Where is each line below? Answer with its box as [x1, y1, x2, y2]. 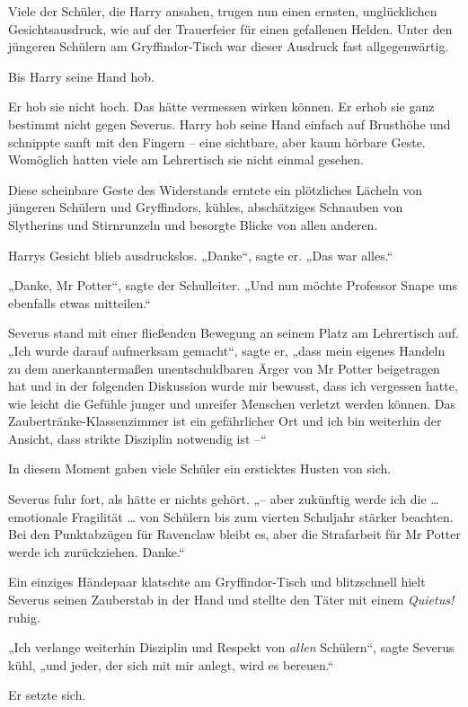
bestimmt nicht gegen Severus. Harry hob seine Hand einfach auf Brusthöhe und [8, 114, 451, 133]
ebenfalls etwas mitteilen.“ [8, 293, 151, 312]
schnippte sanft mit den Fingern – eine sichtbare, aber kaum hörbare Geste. [8, 132, 426, 151]
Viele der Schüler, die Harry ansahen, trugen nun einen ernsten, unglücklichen [8, 2, 437, 20]
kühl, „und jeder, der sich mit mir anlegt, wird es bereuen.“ [8, 655, 334, 674]
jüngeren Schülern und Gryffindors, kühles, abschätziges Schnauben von [8, 198, 403, 217]
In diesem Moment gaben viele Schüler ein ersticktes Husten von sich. [8, 459, 392, 478]
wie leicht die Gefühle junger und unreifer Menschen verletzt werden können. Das [8, 393, 456, 412]
